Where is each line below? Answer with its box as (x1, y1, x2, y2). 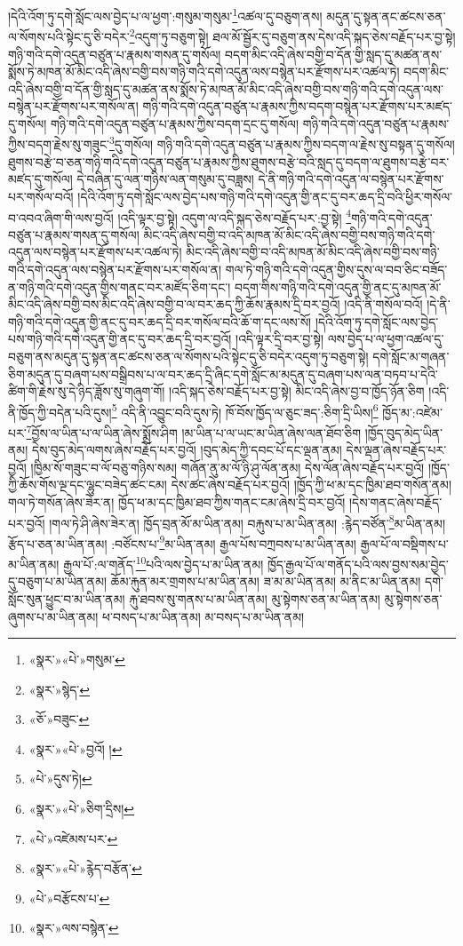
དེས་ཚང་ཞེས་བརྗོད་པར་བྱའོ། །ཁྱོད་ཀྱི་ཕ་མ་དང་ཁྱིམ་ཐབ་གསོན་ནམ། (171, 475, 452, 494)
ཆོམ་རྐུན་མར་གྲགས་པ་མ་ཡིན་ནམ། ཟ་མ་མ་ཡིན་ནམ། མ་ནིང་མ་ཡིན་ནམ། (110, 572, 421, 591)
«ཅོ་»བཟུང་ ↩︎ (28, 710, 90, 728)
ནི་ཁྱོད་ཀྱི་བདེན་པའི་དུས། (8, 402, 112, 421)
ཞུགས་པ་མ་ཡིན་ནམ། (8, 607, 99, 625)
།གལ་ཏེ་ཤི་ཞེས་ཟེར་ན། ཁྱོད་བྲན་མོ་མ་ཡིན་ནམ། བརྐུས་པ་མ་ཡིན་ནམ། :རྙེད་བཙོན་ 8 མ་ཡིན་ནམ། (49, 511, 446, 532)
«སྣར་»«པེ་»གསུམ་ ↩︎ (28, 650, 125, 669)
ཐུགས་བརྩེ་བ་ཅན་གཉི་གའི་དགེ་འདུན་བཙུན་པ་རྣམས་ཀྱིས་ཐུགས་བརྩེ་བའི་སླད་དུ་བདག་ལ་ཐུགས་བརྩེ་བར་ (8, 152, 450, 171)
